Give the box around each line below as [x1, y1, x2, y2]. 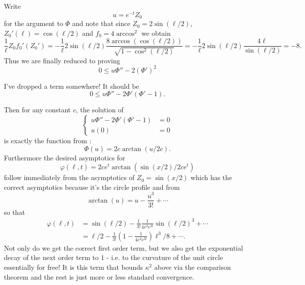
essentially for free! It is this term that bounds [4, 262, 143, 272]
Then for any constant [4, 104, 71, 115]
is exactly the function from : [4, 135, 92, 146]
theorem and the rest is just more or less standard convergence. [4, 271, 194, 282]
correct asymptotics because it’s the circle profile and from [4, 181, 180, 192]
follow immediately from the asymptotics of [4, 172, 135, 182]
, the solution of [76, 104, 124, 115]
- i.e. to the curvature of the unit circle [106, 252, 223, 262]
